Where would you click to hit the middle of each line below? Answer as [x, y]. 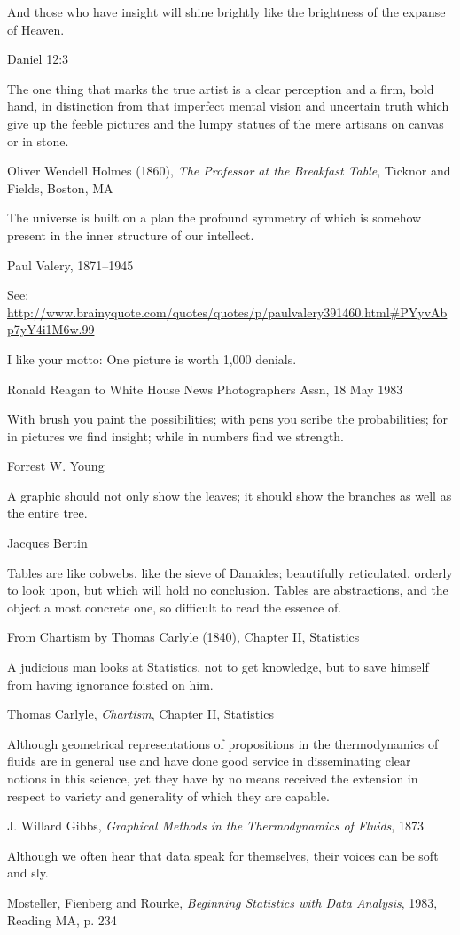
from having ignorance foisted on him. [110, 684]
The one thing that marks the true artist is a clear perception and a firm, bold [221, 88]
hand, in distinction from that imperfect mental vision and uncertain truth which [228, 106]
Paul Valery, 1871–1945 [70, 265]
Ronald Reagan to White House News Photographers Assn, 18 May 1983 [205, 389]
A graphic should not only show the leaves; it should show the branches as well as [230, 495]
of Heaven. [36, 29]
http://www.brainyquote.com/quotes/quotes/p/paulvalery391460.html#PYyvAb [227, 312]
